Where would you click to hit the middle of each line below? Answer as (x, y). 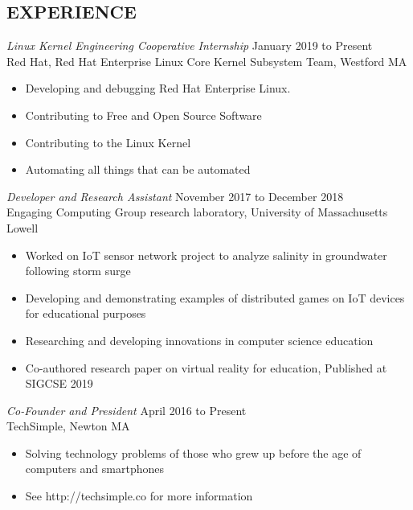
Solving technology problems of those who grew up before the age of (193, 452)
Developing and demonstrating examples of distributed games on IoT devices (215, 297)
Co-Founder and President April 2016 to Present (127, 410)
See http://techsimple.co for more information (139, 496)
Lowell (22, 227)
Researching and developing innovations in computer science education (199, 340)
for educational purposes (86, 313)
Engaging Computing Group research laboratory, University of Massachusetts (197, 212)
